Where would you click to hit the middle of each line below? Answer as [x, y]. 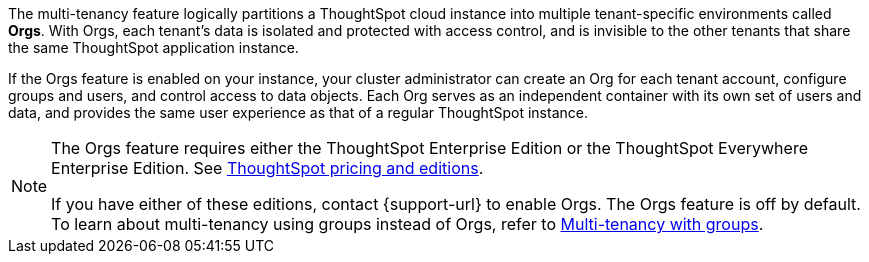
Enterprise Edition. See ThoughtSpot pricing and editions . [267, 168]
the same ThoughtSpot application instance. [153, 47]
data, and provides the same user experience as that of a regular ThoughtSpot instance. [298, 112]
